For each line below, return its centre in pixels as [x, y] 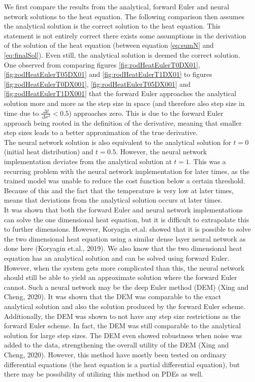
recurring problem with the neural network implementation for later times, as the [127, 171]
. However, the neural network [161, 152]
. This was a [207, 161]
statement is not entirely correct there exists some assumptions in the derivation [125, 35]
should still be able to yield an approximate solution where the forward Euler [121, 277]
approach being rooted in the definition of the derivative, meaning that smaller [123, 122]
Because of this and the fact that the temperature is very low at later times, [119, 190]
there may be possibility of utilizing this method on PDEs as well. [104, 374]
